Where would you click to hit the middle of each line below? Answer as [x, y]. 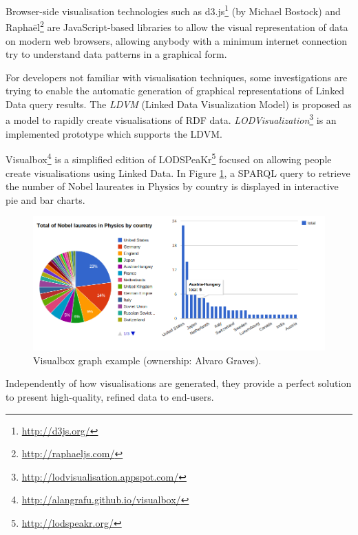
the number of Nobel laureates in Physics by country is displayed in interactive [172, 186]
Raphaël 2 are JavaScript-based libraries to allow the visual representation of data [177, 26]
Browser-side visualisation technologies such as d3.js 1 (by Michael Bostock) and [173, 10]
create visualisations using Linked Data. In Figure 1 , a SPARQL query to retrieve [178, 172]
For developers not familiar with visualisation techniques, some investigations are [177, 77]
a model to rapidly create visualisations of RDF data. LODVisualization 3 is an [171, 119]
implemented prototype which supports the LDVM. [114, 133]
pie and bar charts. [45, 199]
